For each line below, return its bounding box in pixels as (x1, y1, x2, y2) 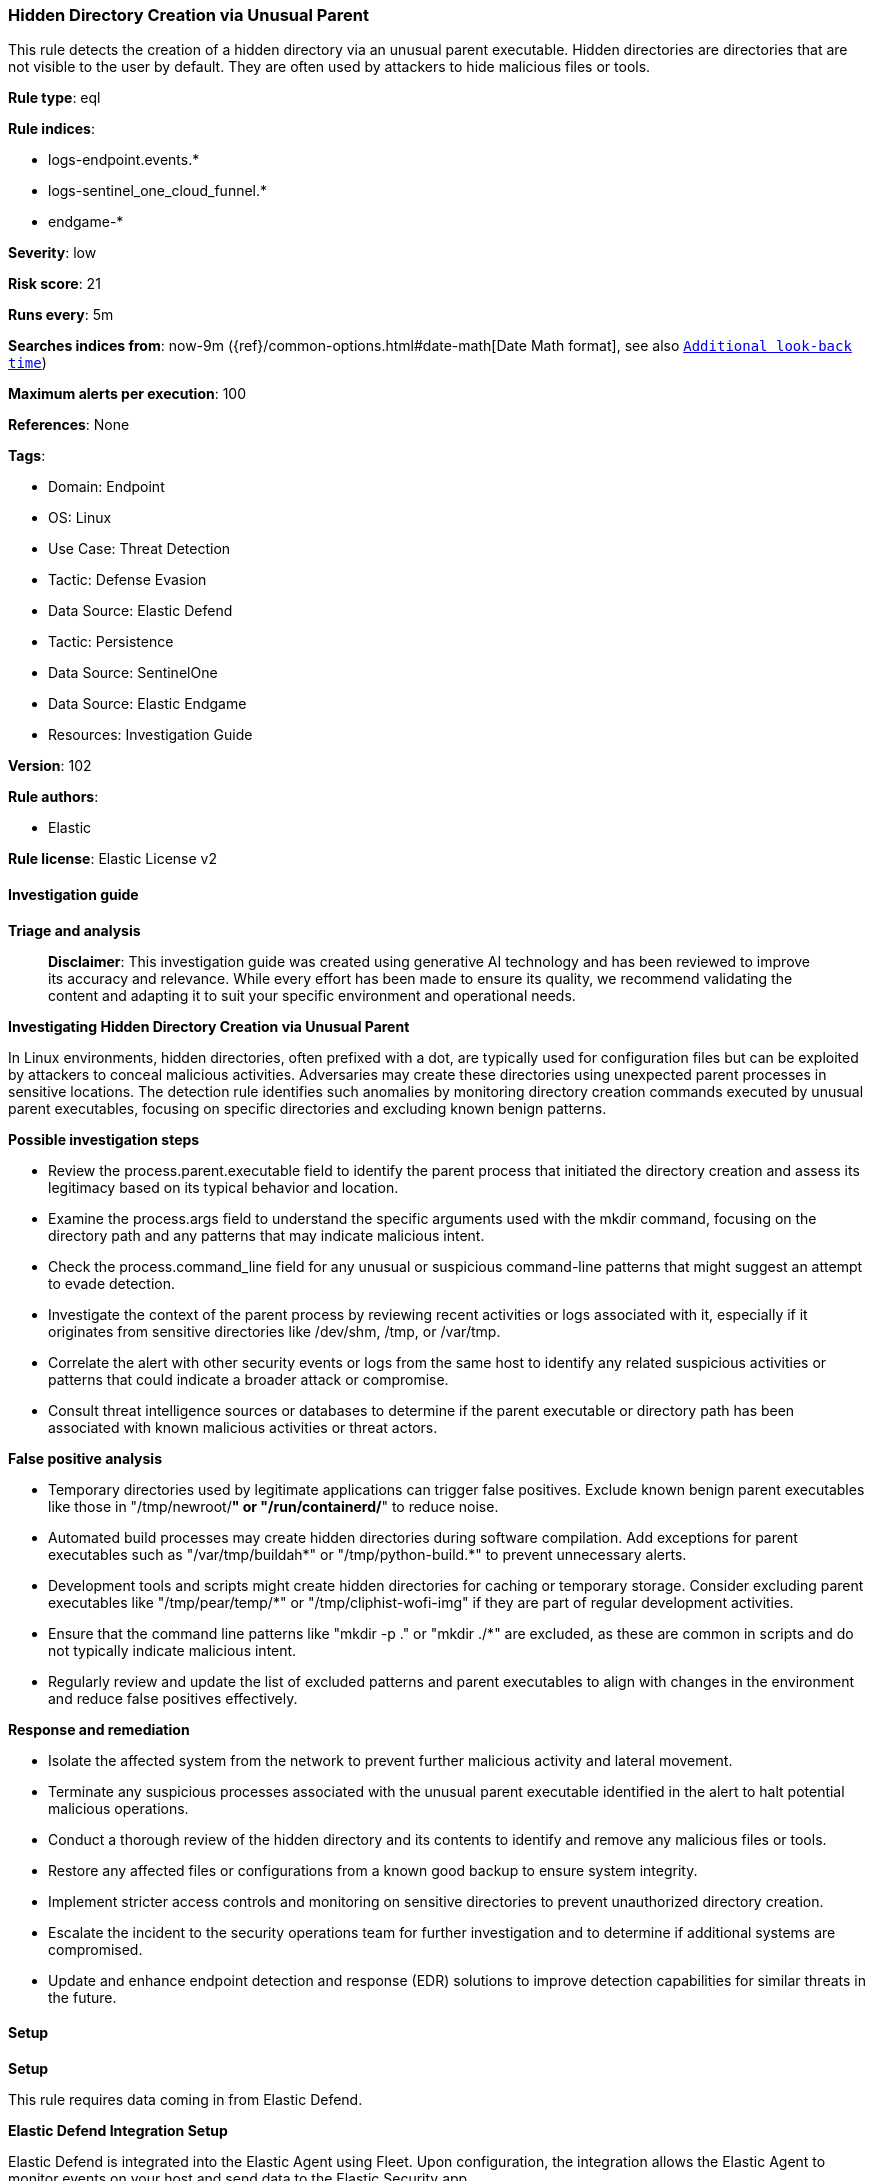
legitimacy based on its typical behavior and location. (48, 1178, 399, 1196)
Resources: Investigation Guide (48, 726, 253, 744)
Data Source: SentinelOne (48, 664, 218, 682)
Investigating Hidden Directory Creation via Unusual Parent (8, 1017, 410, 1035)
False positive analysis (8, 1449, 162, 1467)
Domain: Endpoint (48, 478, 165, 496)
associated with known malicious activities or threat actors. (48, 1418, 438, 1436)
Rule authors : (8, 788, 99, 806)
